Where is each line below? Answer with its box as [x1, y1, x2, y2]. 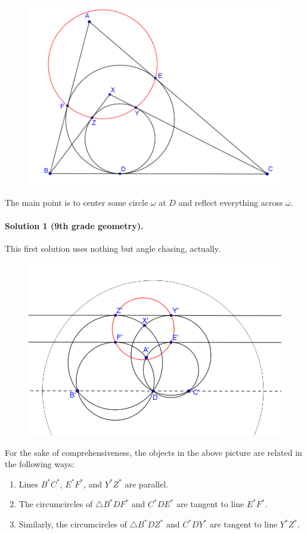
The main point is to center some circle [5, 196, 148, 209]
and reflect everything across [178, 196, 283, 209]
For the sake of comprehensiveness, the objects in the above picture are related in [5, 446, 302, 458]
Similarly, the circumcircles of [18, 518, 127, 530]
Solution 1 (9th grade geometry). [5, 220, 144, 232]
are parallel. [125, 477, 168, 490]
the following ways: [5, 458, 75, 470]
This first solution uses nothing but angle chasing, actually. [5, 242, 221, 255]
